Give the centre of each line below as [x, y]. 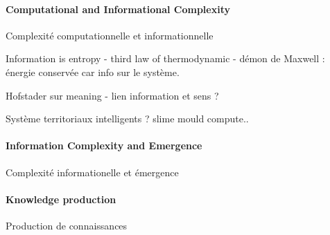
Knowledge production [61, 199]
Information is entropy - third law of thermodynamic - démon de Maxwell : [165, 58]
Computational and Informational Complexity [118, 9]
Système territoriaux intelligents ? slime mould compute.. [127, 119]
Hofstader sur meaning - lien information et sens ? [112, 95]
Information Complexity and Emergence [104, 145]
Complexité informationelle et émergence [92, 172]
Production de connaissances [67, 225]
